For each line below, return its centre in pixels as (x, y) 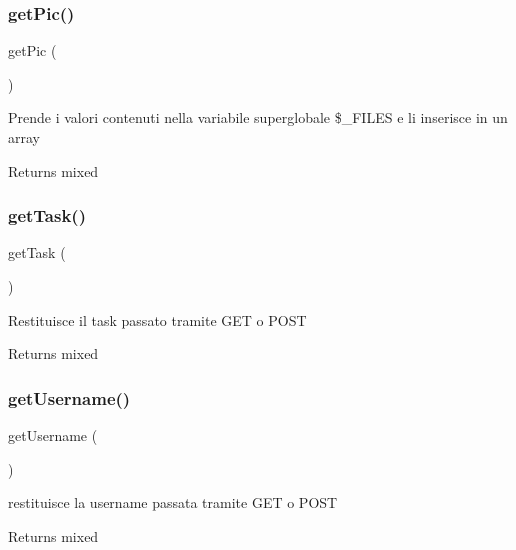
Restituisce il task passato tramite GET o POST (157, 319)
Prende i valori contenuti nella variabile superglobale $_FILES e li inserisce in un (258, 117)
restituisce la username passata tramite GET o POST (173, 502)
